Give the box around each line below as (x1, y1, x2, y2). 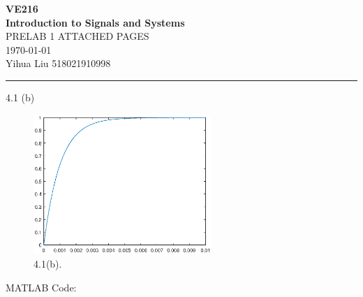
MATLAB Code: (6, 280, 77, 294)
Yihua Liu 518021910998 (6, 56, 111, 71)
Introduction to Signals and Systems (6, 15, 185, 29)
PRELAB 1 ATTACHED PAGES (6, 29, 149, 43)
